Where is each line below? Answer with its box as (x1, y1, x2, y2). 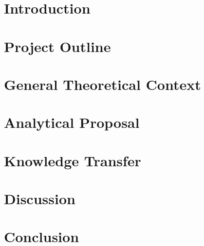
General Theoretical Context (4, 74, 201, 94)
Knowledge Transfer (4, 150, 141, 170)
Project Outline (4, 36, 111, 56)
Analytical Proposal (4, 112, 140, 132)
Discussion (4, 189, 75, 209)
